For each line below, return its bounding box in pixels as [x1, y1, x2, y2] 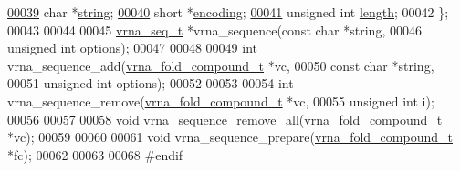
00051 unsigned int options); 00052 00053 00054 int [7, 74, 294, 93]
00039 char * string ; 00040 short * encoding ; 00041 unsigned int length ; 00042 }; [7, 3, 449, 21]
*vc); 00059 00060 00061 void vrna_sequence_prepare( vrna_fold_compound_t [7, 127, 453, 146]
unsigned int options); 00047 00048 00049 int [7, 38, 257, 57]
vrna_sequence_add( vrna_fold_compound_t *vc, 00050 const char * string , [7, 55, 434, 75]
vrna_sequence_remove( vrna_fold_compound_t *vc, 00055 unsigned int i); [7, 91, 434, 110]
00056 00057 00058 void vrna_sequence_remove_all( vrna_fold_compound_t [7, 109, 443, 128]
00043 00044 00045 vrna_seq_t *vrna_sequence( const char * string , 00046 [7, 20, 422, 39]
